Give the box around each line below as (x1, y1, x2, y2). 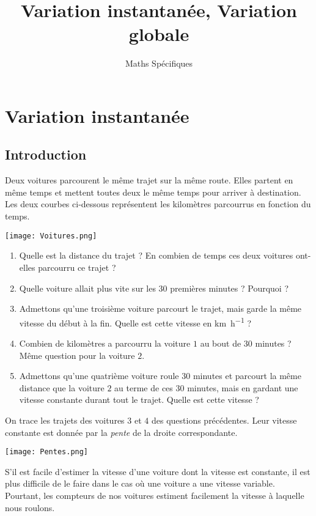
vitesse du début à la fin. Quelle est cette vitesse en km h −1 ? (19, 314, 252, 329)
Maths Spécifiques (125, 57, 193, 70)
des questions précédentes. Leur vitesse (151, 413, 297, 426)
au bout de (200, 336, 241, 349)
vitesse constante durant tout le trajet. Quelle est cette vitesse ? (19, 393, 259, 406)
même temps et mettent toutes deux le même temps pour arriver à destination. (5, 185, 301, 198)
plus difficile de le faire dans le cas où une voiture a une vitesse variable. (5, 477, 275, 490)
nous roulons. (5, 501, 55, 514)
